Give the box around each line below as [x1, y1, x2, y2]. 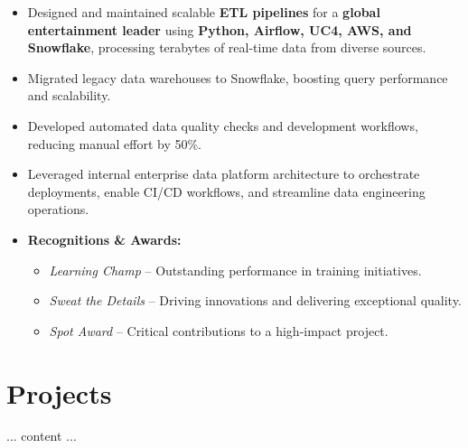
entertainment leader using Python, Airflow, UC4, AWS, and [27, 20, 412, 39]
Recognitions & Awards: [27, 229, 182, 248]
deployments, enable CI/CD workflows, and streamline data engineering [27, 182, 426, 201]
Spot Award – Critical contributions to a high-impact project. [49, 321, 388, 340]
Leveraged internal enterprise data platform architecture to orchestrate [27, 164, 420, 183]
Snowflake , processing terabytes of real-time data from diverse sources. [27, 38, 426, 57]
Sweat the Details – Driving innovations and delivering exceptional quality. [49, 291, 462, 310]
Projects [6, 374, 112, 411]
